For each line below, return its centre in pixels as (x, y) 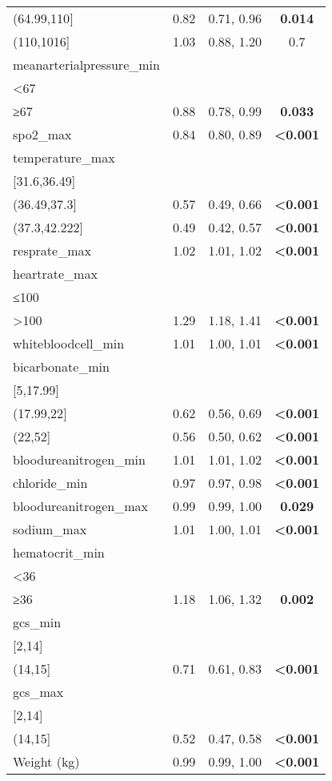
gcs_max (38, 692)
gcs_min (37, 622)
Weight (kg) (46, 761)
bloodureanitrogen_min (79, 459)
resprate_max (52, 250)
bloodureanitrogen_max (81, 506)
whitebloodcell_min (69, 343)
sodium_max (50, 529)
